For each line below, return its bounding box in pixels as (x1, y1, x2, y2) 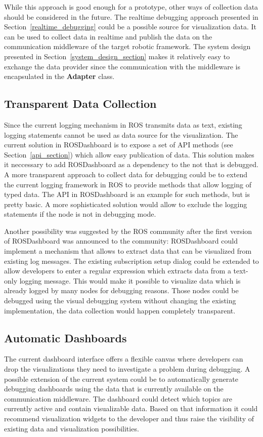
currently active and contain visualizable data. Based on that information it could (4, 403, 258, 414)
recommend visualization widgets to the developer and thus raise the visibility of (4, 413, 254, 423)
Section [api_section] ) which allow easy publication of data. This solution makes (4, 149, 254, 160)
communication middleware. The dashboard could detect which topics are (4, 393, 232, 404)
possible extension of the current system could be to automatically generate (4, 373, 238, 384)
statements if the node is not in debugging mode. (4, 209, 156, 219)
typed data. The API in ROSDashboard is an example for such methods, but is (4, 189, 250, 200)
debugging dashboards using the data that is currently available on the (4, 383, 224, 394)
